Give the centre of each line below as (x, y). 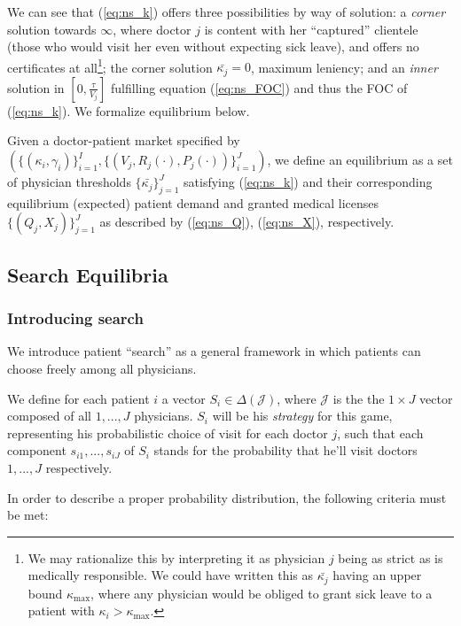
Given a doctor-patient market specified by (124, 140)
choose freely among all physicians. (102, 369)
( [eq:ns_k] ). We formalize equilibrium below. (129, 110)
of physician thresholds (69, 182)
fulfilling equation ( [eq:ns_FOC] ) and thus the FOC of (259, 87)
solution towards (52, 29)
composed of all (49, 416)
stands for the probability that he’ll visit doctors (285, 450)
